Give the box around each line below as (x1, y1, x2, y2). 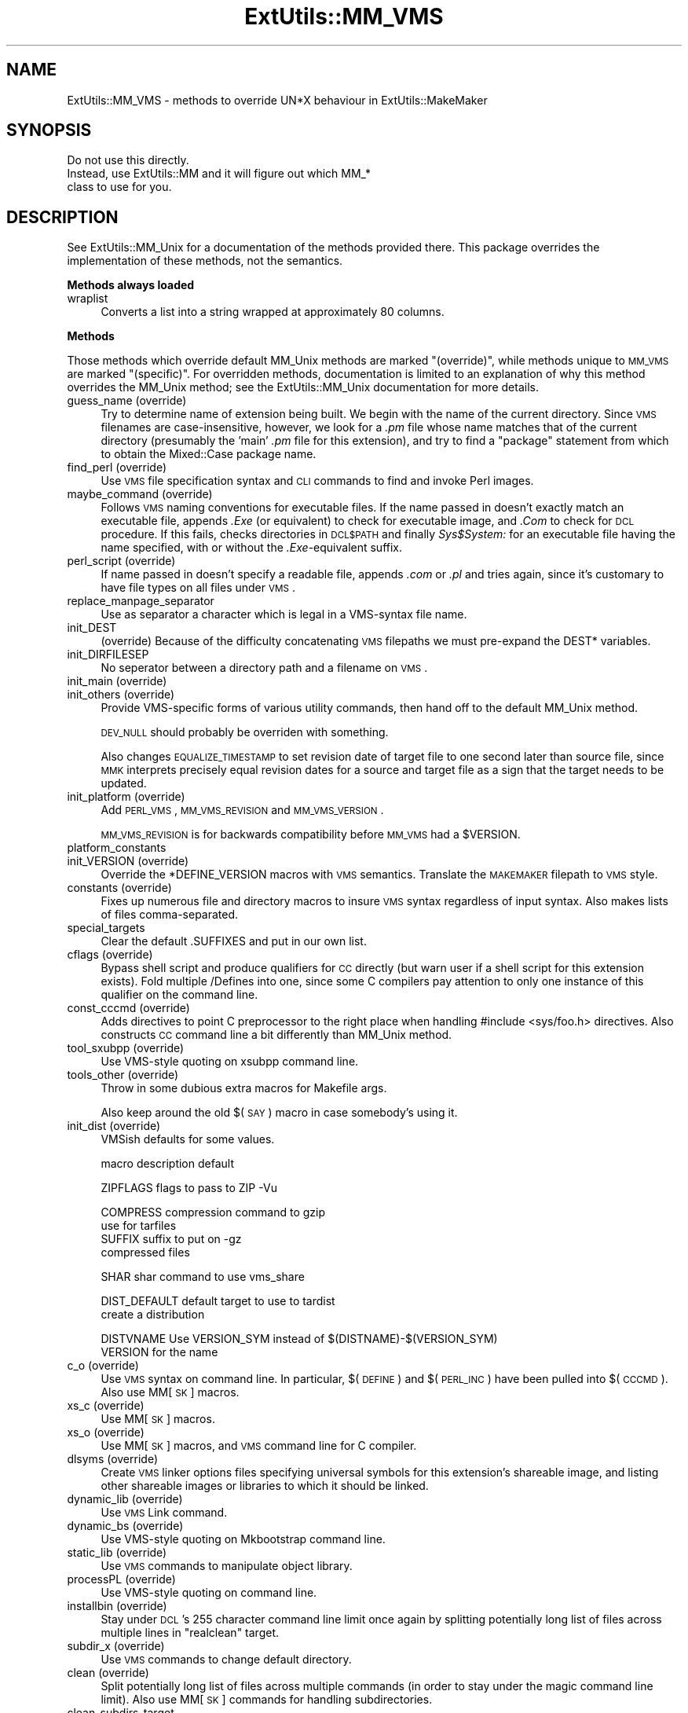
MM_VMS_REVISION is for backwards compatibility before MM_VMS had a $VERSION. (101, 827, 521, 842)
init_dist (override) (67, 1119, 161, 1133)
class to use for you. (67, 180, 172, 194)
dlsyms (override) (67, 1452, 158, 1466)
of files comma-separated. (101, 908, 239, 922)
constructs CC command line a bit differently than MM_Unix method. (101, 1028, 452, 1042)
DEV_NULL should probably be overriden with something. (101, 725, 389, 739)
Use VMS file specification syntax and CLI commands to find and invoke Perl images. (101, 474, 534, 488)
